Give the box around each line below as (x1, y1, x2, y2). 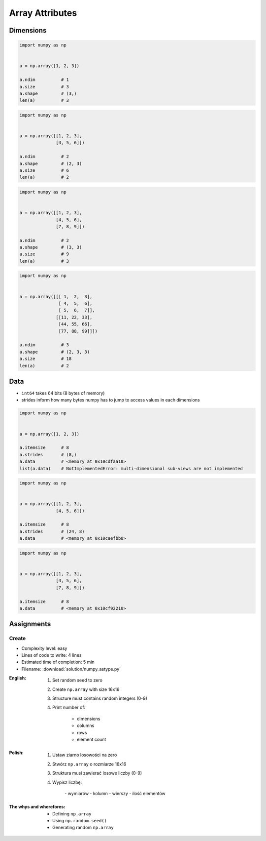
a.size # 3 (19, 84, 69, 89)
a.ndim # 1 (19, 77, 69, 82)
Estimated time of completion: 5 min (21, 659, 95, 665)
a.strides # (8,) (19, 452, 77, 457)
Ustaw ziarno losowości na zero (52, 752, 117, 758)
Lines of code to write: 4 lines (21, 652, 82, 658)
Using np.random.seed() (52, 818, 107, 824)
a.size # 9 (19, 251, 69, 257)
